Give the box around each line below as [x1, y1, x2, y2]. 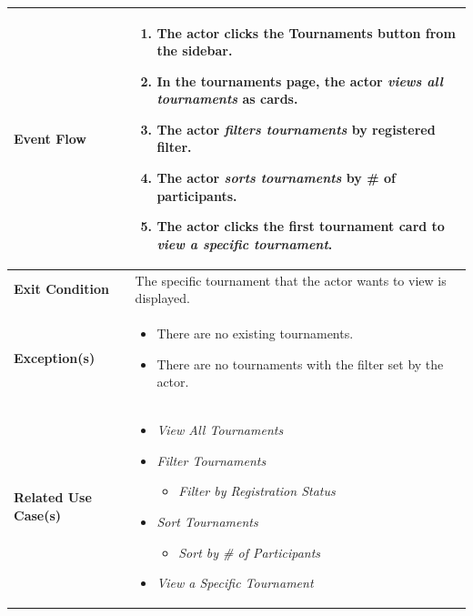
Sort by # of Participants [178, 542, 321, 561]
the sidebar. [156, 41, 233, 60]
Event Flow [14, 128, 86, 147]
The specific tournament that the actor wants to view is [135, 270, 447, 289]
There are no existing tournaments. [156, 324, 354, 343]
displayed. [135, 288, 190, 308]
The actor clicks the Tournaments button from [156, 23, 456, 42]
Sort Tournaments [156, 511, 258, 530]
